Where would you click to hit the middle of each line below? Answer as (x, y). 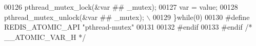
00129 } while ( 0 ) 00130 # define (201, 17)
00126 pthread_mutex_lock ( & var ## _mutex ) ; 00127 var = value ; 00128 (121, 7)
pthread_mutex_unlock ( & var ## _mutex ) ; (74, 17)
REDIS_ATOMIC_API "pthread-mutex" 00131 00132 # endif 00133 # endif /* (128, 27)
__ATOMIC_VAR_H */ (45, 37)
